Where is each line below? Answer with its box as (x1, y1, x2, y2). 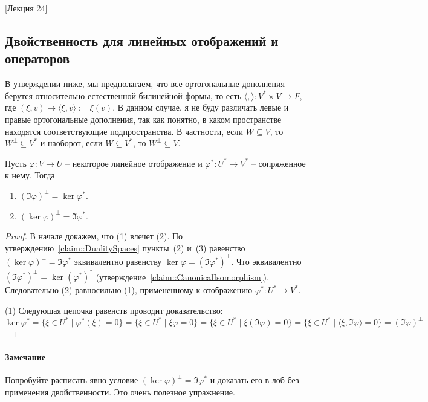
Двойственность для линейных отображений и (5, 31, 279, 50)
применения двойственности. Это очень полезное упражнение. (5, 385, 235, 398)
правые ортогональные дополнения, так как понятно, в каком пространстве (5, 112, 282, 125)
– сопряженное (251, 157, 306, 169)
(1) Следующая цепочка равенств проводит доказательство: (5, 303, 223, 316)
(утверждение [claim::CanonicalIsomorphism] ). (96, 270, 269, 283)
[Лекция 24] (5, 2, 48, 14)
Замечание (5, 351, 46, 363)
